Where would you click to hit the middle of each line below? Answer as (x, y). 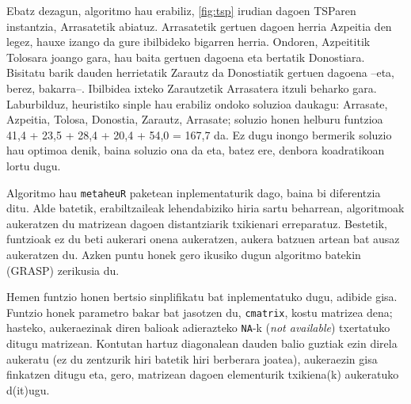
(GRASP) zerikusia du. (63, 270)
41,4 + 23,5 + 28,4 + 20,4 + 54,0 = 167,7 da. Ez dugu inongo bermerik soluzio (199, 134)
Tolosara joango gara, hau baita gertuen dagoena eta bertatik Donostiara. (186, 57)
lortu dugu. (34, 165)
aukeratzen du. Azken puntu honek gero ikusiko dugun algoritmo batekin (184, 254)
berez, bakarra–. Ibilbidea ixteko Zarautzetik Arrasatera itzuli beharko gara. (192, 88)
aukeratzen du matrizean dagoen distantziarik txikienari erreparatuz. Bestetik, (197, 223)
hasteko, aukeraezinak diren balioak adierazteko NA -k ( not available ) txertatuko (198, 328)
